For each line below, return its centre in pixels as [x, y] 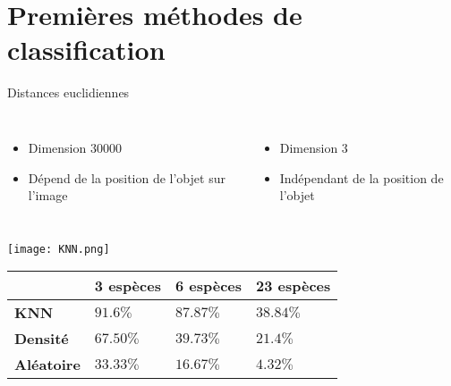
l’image [48, 195]
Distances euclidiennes [68, 92]
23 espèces [294, 286]
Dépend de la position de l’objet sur [127, 177]
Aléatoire [47, 365]
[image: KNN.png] [59, 249]
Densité [42, 339]
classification [86, 50]
